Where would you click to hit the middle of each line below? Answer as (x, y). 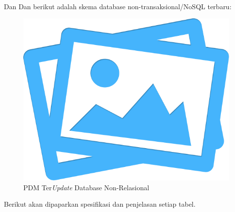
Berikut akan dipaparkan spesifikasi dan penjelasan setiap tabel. (100, 204)
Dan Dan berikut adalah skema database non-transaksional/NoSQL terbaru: (118, 6)
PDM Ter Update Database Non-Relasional (86, 187)
